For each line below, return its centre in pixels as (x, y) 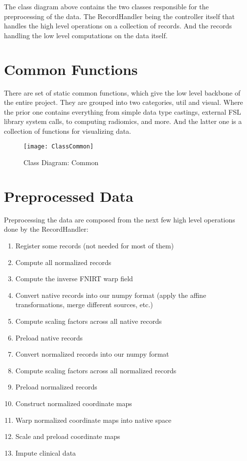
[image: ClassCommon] (59, 147)
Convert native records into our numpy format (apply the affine (111, 295)
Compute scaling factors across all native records (89, 321)
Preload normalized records (56, 387)
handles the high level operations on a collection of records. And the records (118, 26)
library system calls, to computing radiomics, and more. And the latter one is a (123, 121)
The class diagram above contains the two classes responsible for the (106, 6)
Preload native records (49, 337)
